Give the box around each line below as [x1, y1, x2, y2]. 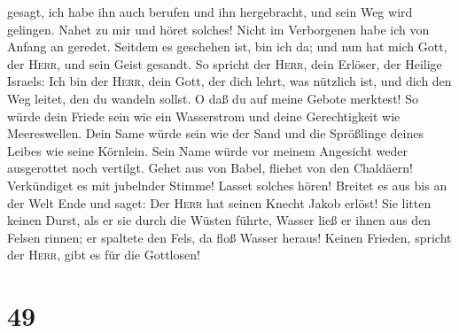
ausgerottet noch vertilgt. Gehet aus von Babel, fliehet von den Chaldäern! [7, 159, 413, 177]
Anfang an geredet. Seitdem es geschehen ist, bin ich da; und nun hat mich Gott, [7, 37, 447, 56]
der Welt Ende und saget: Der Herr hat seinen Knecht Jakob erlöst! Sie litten [7, 193, 432, 212]
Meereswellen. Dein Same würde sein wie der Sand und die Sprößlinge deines [7, 124, 424, 143]
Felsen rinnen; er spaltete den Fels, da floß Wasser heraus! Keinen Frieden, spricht [7, 228, 452, 246]
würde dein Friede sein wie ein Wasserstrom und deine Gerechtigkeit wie [7, 106, 401, 125]
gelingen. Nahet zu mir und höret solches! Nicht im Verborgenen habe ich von [7, 19, 430, 38]
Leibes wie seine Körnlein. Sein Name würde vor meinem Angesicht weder [7, 141, 408, 159]
